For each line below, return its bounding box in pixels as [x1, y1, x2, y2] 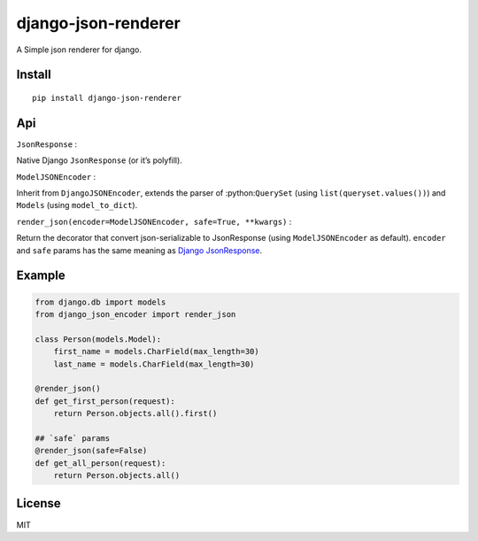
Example [16, 268, 66, 283]
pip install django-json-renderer [32, 93, 181, 103]
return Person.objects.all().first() [53, 408, 218, 419]
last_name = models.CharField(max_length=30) [53, 359, 255, 369]
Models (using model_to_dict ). [16, 200, 138, 211]
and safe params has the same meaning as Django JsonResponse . [16, 244, 263, 256]
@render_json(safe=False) [35, 445, 148, 456]
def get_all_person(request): [35, 458, 166, 468]
